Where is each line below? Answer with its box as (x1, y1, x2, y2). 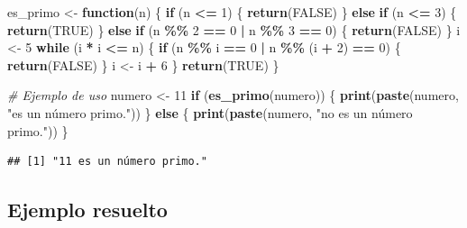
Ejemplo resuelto (7, 196, 168, 223)
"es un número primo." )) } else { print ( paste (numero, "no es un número (7, 103, 413, 122)
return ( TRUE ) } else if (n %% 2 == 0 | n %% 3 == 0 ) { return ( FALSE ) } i (7, 20, 461, 39)
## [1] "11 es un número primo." (7, 155, 207, 169)
